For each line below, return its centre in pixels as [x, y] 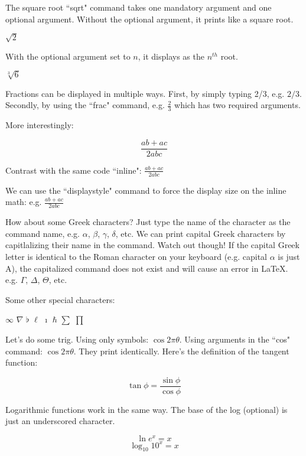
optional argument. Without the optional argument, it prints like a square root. [149, 19]
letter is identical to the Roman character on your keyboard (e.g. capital [136, 256]
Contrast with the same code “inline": [74, 170]
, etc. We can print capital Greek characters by [201, 233]
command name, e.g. [43, 233]
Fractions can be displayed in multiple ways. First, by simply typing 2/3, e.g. [145, 93]
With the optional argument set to [68, 56]
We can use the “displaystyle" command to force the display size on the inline [146, 190]
